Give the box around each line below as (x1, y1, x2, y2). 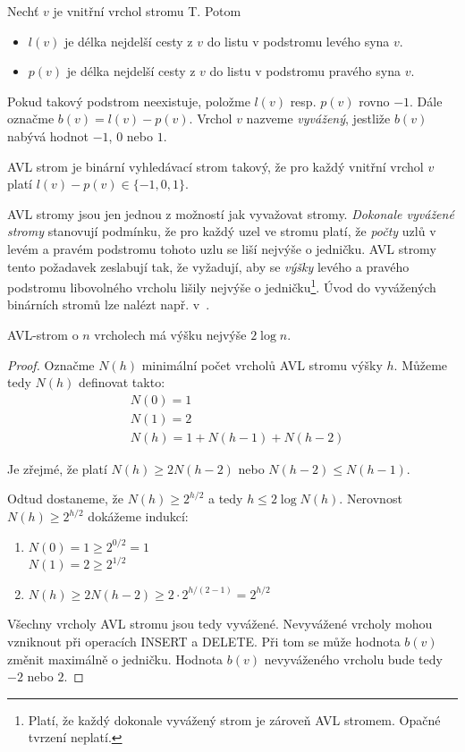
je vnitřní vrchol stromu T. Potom (53, 2, 241, 20)
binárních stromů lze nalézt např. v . (7, 295, 210, 314)
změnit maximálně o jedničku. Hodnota (7, 649, 224, 668)
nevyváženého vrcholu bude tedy (264, 649, 443, 668)
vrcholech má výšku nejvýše (94, 325, 247, 343)
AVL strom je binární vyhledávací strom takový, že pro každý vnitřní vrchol (7, 156, 424, 175)
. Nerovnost (339, 489, 402, 508)
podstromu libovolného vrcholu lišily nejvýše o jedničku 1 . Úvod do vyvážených (7, 275, 436, 296)
